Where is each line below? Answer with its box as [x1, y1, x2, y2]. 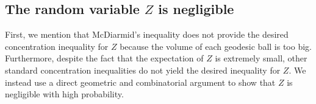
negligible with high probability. [5, 88, 124, 100]
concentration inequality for [5, 40, 109, 52]
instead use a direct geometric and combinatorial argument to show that [5, 75, 276, 88]
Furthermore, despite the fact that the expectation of [5, 52, 204, 64]
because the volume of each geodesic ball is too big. [120, 40, 312, 52]
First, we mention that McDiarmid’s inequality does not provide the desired [5, 28, 289, 41]
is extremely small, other [215, 52, 307, 64]
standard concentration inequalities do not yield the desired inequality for [5, 63, 281, 76]
